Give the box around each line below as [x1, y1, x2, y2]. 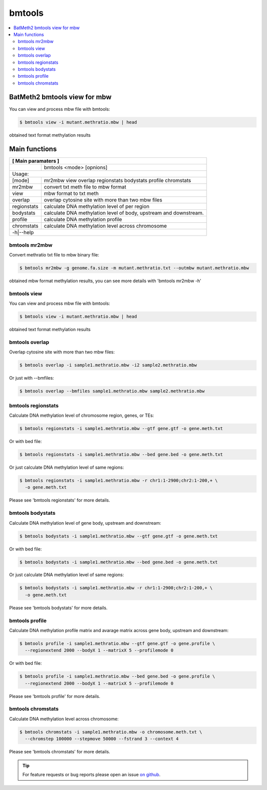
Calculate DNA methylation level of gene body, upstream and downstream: [9, 520, 162, 526]
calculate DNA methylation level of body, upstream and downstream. [44, 209, 204, 216]
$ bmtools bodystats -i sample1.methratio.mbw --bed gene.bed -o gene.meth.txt [19, 559, 218, 565]
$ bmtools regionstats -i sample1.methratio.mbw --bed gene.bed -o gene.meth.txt [19, 452, 223, 457]
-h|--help [12, 229, 34, 236]
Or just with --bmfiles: [9, 375, 54, 381]
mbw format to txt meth [44, 190, 99, 197]
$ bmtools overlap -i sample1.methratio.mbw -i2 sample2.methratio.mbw [19, 362, 197, 368]
